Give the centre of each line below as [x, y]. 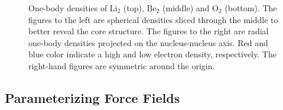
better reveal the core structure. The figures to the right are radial [149, 31]
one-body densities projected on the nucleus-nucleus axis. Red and [148, 42]
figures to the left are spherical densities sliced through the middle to [153, 19]
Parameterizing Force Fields [92, 97]
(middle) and [186, 8]
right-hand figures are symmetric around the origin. [122, 65]
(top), [134, 8]
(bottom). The [251, 8]
